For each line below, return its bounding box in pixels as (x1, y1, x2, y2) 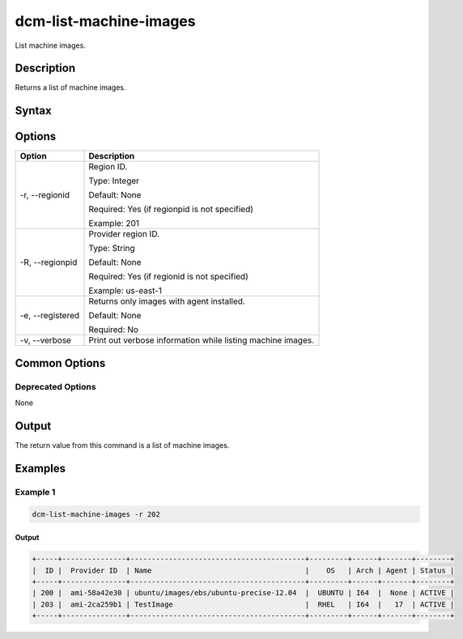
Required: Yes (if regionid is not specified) (88, 271, 248, 283)
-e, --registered (19, 310, 80, 322)
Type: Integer (88, 175, 140, 186)
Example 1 (15, 486, 56, 497)
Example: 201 (88, 218, 140, 229)
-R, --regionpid (19, 257, 78, 268)
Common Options (15, 356, 106, 370)
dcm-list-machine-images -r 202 (32, 509, 161, 518)
